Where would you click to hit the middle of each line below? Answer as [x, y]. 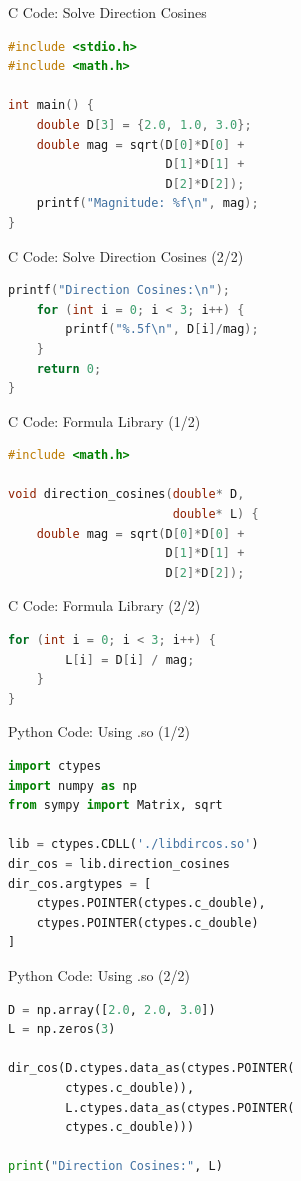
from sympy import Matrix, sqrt [115, 805]
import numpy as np [72, 785]
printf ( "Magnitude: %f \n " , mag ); [147, 203]
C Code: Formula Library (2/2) [104, 605]
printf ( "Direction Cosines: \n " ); [119, 290]
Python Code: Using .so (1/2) [99, 731]
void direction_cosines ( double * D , [126, 494]
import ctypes [55, 766]
